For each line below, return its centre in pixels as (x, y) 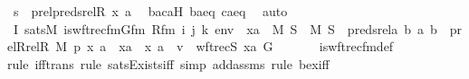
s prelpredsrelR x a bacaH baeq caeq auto (150, 11)
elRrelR (29, 46)
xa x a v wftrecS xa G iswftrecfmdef (256, 46)
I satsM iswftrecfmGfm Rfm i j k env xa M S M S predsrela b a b (225, 28)
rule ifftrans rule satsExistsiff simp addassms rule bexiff (168, 63)
